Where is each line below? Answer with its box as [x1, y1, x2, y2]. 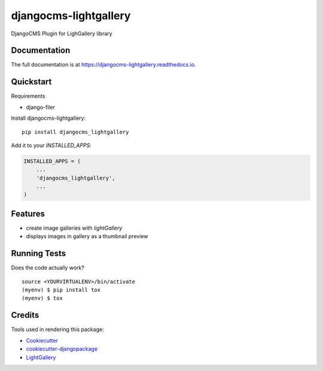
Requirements [11, 93, 45, 100]
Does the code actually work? [11, 264, 85, 272]
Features [11, 208, 45, 218]
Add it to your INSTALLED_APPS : [11, 141, 92, 149]
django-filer [26, 104, 55, 111]
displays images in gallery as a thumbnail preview [26, 233, 148, 240]
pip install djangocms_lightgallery [22, 129, 129, 135]
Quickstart [11, 77, 52, 87]
